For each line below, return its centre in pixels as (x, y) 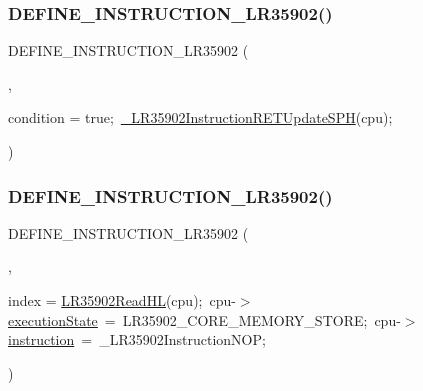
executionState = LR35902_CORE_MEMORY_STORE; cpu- (204, 319)
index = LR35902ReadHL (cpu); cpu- (122, 300)
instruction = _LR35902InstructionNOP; (137, 339)
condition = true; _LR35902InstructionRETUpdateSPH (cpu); (200, 117)
